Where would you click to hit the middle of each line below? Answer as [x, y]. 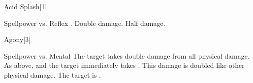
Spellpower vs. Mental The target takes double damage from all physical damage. [127, 55]
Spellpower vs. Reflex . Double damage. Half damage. [85, 23]
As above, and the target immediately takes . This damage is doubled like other [124, 65]
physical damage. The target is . [52, 74]
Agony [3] [17, 39]
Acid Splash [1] [26, 6]
